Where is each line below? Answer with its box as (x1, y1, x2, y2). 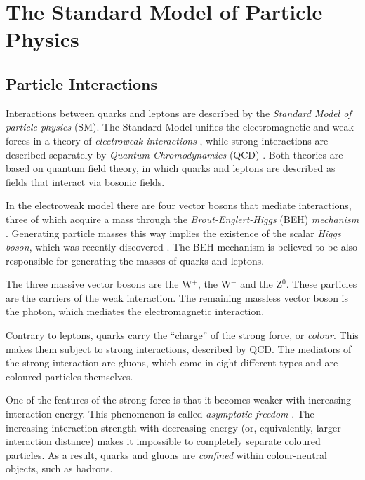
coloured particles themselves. (6, 368, 133, 383)
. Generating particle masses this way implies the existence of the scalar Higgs (6, 225, 341, 240)
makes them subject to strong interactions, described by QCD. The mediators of (6, 341, 352, 356)
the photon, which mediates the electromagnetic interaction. (6, 304, 265, 319)
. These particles (286, 276, 357, 291)
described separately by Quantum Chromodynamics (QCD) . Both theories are (6, 147, 343, 161)
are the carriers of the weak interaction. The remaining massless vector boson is (6, 290, 349, 305)
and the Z (240, 276, 283, 291)
